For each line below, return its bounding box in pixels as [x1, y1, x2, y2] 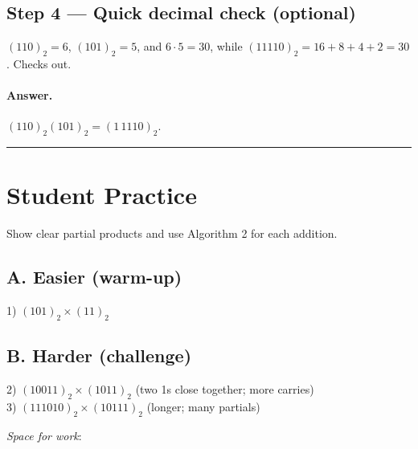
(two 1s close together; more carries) [135, 381, 314, 398]
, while [210, 38, 243, 55]
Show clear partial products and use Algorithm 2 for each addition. [6, 225, 338, 242]
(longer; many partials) [146, 398, 260, 414]
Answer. [6, 87, 53, 104]
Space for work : [6, 427, 82, 443]
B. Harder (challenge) [6, 343, 192, 368]
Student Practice [6, 178, 197, 211]
